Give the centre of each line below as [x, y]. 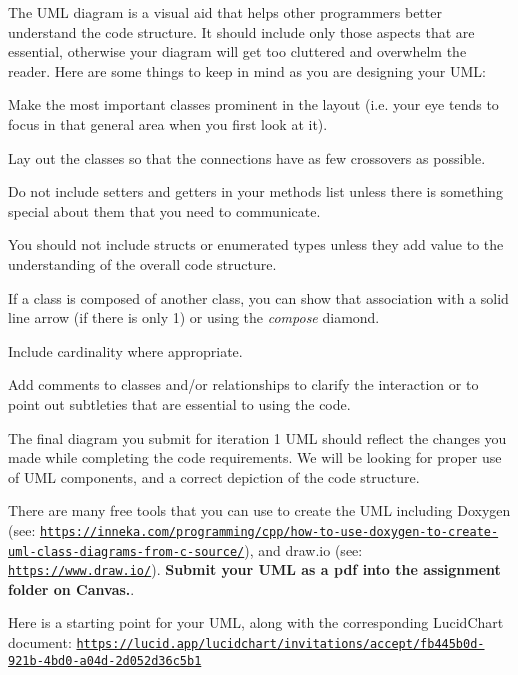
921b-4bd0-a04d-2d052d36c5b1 [105, 660]
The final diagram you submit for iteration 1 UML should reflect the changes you [257, 437]
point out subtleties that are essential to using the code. [179, 403]
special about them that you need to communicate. [164, 210]
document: [40, 642]
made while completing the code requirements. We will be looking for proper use [255, 457]
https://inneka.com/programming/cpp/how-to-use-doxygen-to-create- [269, 531]
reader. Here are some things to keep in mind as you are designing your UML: [247, 70]
